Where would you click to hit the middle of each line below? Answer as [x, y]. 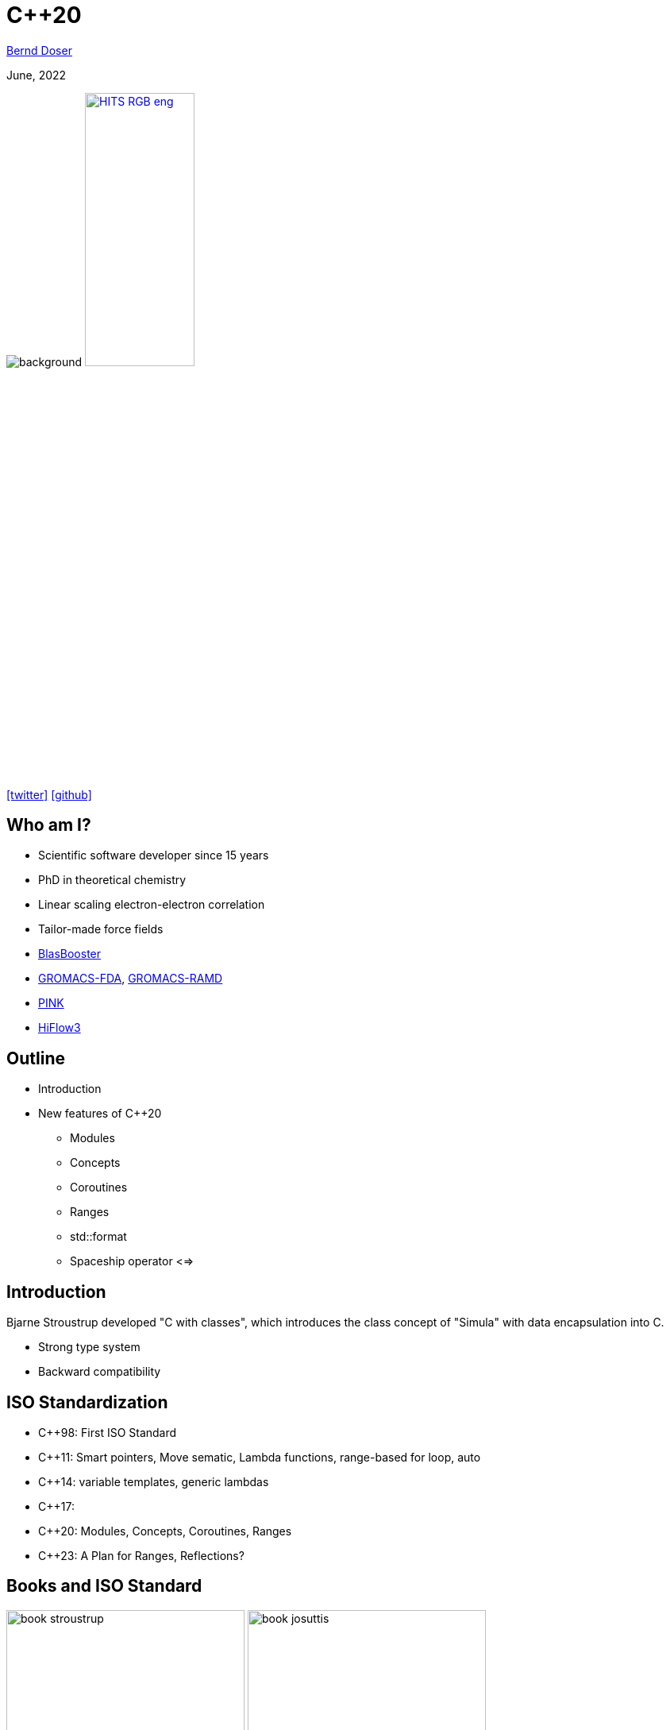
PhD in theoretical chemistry [112, 880]
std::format [98, 1237]
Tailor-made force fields [101, 929]
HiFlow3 [60, 1028]
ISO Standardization [87, 1402]
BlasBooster [70, 954]
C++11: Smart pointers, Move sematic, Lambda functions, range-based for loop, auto [260, 1457]
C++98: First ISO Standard [108, 1432]
